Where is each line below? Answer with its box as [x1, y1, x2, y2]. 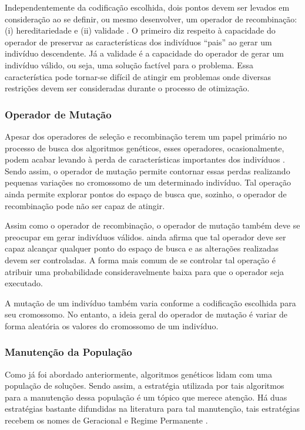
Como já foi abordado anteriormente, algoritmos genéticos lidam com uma [5, 368, 272, 380]
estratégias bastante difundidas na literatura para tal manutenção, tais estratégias [5, 402, 300, 415]
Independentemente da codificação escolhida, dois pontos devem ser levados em [5, 1, 290, 13]
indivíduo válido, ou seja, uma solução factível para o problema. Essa [5, 58, 253, 71]
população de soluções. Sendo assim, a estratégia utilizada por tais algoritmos [5, 379, 284, 392]
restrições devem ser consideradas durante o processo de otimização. [5, 82, 250, 94]
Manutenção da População [5, 345, 132, 359]
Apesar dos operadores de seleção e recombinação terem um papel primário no [5, 130, 287, 142]
